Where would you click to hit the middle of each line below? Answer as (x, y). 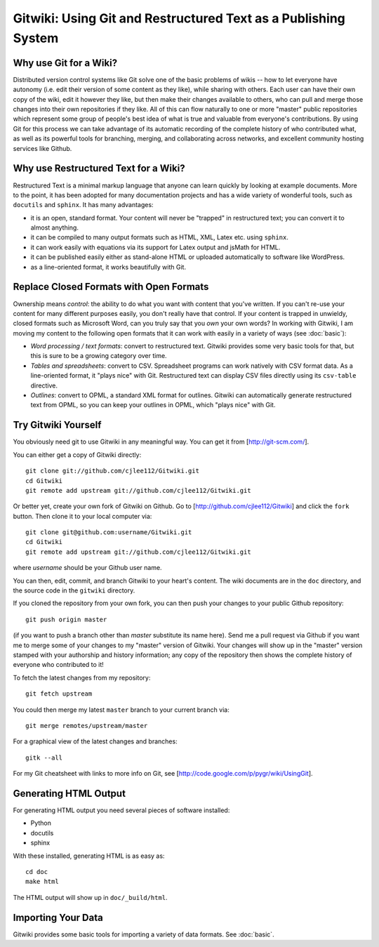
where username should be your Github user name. (87, 568)
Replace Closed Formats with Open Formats (111, 287)
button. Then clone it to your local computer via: (82, 516)
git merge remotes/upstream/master (87, 726)
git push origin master (66, 619)
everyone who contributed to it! (59, 665)
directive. (44, 385)
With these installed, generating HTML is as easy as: (89, 856)
